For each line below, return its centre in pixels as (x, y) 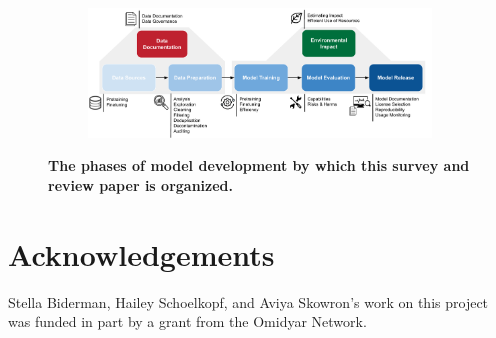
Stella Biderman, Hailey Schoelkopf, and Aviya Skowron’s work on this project (248, 301)
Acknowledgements (141, 253)
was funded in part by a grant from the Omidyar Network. (187, 321)
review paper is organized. (140, 184)
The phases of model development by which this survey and (259, 165)
